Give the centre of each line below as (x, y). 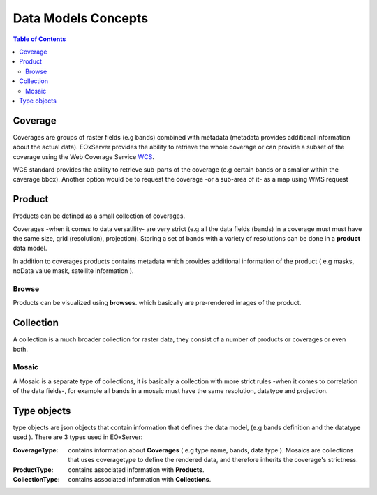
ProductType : (33, 470)
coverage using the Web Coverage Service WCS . (84, 156)
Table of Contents (39, 39)
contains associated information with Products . (136, 470)
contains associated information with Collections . (140, 480)
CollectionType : (37, 480)
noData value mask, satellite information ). (73, 271)
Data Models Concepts (81, 18)
